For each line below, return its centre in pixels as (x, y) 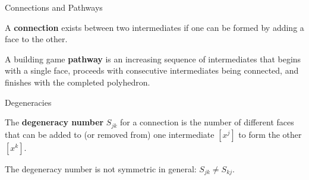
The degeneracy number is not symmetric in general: (101, 168)
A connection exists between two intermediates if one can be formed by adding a (154, 27)
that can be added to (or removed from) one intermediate (110, 134)
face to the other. (36, 39)
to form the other (270, 134)
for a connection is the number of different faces (207, 122)
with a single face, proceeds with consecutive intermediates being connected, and (152, 70)
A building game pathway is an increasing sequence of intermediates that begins (153, 59)
